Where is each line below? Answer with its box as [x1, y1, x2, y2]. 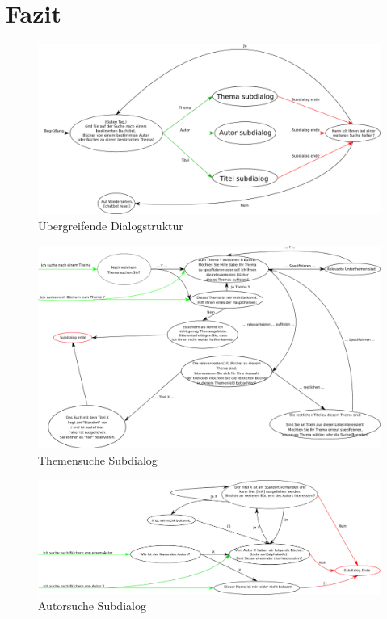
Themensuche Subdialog [38, 452, 158, 468]
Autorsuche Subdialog [38, 597, 146, 614]
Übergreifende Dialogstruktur [38, 217, 183, 234]
